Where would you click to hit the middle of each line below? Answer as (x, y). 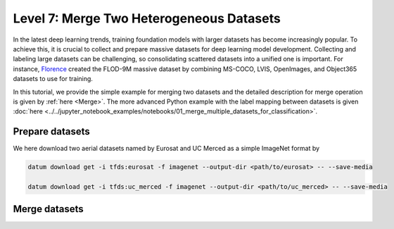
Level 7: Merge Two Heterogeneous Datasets (147, 18)
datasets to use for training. (53, 79)
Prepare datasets (52, 131)
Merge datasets (48, 209)
